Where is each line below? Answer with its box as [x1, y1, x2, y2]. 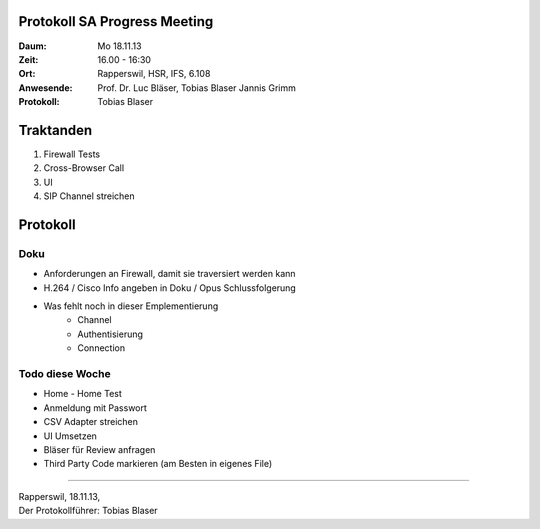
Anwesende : [18, 81, 73, 94]
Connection [77, 342, 125, 354]
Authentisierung [77, 328, 144, 340]
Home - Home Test [43, 388, 122, 400]
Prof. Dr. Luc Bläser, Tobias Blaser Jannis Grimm [97, 81, 297, 94]
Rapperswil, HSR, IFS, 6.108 [97, 68, 211, 80]
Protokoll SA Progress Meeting [18, 13, 214, 30]
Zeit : [18, 53, 39, 65]
